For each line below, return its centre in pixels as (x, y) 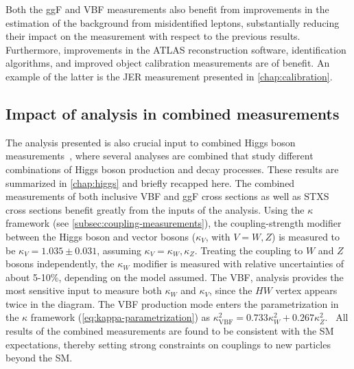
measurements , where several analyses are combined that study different (160, 156)
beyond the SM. (39, 358)
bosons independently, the (60, 264)
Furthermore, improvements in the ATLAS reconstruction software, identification (176, 49)
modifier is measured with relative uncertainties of (238, 264)
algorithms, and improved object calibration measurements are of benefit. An (168, 63)
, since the (231, 290)
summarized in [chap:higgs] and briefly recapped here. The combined (150, 182)
